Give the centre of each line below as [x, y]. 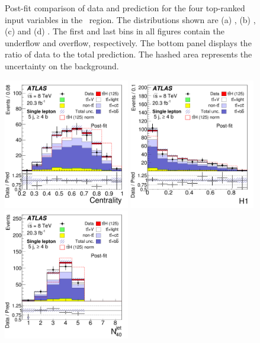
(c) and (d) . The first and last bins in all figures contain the [115, 31]
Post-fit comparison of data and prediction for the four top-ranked [125, 8]
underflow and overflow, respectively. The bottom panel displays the [128, 42]
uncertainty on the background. [62, 65]
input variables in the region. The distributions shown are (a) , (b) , [130, 19]
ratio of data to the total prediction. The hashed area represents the [129, 54]
